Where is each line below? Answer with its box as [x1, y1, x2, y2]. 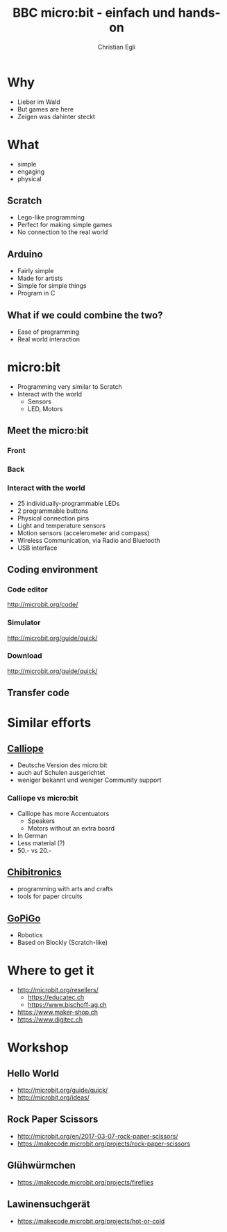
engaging [17, 167, 45, 176]
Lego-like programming [17, 213, 85, 222]
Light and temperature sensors [17, 521, 106, 530]
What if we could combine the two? [7, 309, 163, 321]
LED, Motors [27, 405, 63, 413]
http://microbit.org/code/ [7, 601, 78, 609]
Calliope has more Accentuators [17, 809, 110, 817]
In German [17, 831, 48, 840]
